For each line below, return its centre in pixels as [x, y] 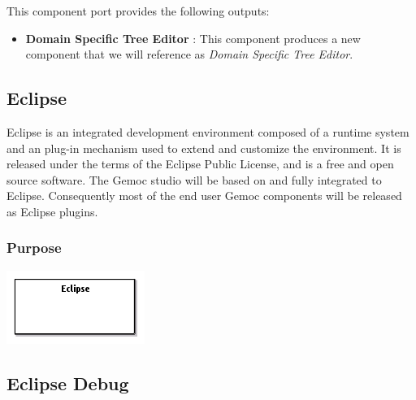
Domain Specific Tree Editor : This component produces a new [193, 38]
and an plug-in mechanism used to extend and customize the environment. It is [204, 148]
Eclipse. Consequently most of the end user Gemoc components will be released [204, 196]
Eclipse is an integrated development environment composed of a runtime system [208, 131]
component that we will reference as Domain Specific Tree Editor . [189, 54]
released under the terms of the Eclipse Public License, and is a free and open [200, 164]
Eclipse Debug [68, 383]
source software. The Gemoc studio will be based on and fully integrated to [194, 179]
